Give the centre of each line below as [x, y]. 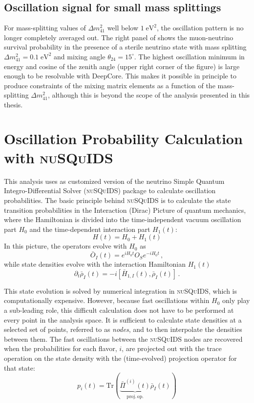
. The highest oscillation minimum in [189, 56]
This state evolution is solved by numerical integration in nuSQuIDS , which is [121, 290]
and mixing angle [80, 56]
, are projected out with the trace [172, 348]
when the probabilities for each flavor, [61, 348]
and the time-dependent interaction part [90, 229]
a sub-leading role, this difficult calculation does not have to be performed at [119, 310]
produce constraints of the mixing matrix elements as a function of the [110, 85]
